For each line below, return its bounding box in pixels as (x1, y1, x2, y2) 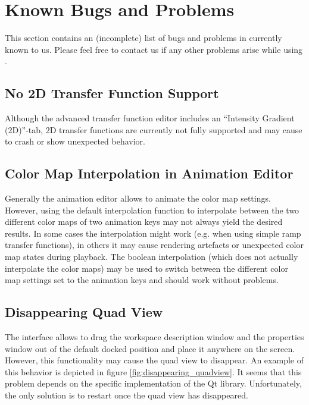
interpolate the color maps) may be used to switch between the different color (5, 262, 288, 274)
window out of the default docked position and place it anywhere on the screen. (5, 342, 295, 354)
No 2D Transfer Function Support (5, 84, 219, 102)
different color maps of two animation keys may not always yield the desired (5, 215, 283, 228)
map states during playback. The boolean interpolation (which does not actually (5, 250, 298, 263)
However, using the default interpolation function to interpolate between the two (5, 203, 299, 216)
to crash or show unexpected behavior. (5, 135, 145, 147)
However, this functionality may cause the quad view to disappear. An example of (5, 354, 304, 366)
